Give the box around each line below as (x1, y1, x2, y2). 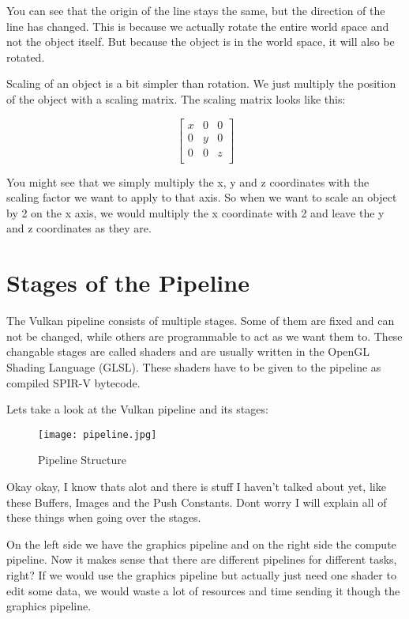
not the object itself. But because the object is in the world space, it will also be (6, 33, 395, 50)
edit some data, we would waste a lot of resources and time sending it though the (6, 582, 400, 598)
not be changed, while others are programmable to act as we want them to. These (6, 327, 403, 344)
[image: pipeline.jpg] (38, 428, 157, 440)
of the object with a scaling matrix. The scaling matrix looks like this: (6, 90, 346, 107)
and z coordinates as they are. (6, 220, 152, 236)
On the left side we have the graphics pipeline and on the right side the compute (6, 535, 396, 552)
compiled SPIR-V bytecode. (6, 374, 141, 391)
